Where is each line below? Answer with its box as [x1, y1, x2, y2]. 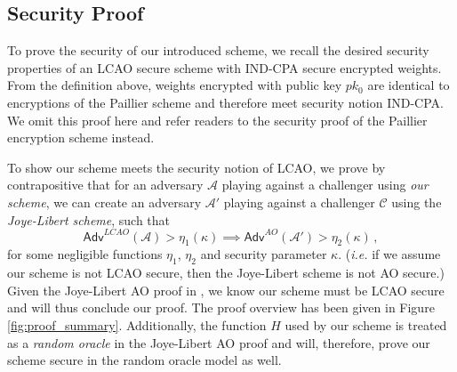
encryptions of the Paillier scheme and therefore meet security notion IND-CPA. [7, 93, 444, 111]
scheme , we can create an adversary [7, 192, 202, 211]
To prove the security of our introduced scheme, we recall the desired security [7, 41, 429, 60]
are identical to [367, 76, 450, 94]
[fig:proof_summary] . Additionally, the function [7, 316, 267, 335]
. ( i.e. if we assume [338, 245, 441, 263]
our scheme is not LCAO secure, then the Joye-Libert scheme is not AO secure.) [7, 263, 445, 282]
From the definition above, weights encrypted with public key [7, 76, 342, 94]
